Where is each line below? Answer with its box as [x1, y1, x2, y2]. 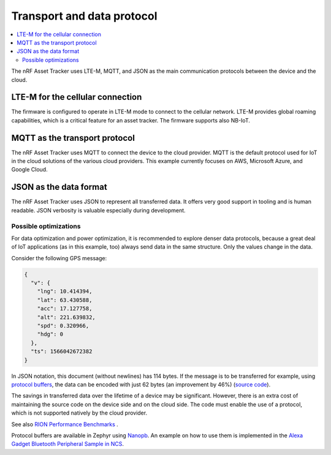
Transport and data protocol [11, 9, 158, 23]
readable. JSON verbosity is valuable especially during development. [11, 206, 186, 214]
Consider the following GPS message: [11, 254, 107, 261]
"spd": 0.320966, [37, 322, 89, 329]
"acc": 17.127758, [37, 305, 93, 312]
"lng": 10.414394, [37, 288, 93, 295]
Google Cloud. [11, 166, 48, 173]
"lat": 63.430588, [37, 296, 93, 303]
